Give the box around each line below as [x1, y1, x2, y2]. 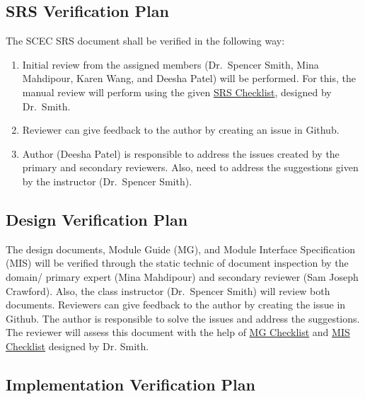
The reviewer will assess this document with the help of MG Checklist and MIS [6, 325, 350, 340]
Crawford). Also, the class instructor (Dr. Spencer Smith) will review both [6, 283, 330, 298]
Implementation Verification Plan [6, 373, 255, 395]
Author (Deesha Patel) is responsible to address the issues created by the [22, 146, 340, 161]
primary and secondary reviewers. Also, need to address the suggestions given [22, 160, 359, 175]
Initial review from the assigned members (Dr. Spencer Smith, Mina [22, 57, 319, 71]
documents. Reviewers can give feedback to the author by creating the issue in [6, 297, 346, 312]
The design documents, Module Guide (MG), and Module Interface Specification [6, 241, 355, 256]
